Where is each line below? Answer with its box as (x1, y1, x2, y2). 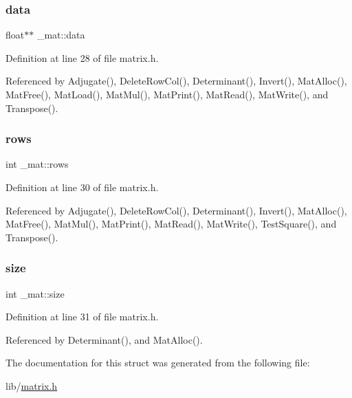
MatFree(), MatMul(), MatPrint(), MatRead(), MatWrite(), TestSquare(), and (5, 217, 337, 231)
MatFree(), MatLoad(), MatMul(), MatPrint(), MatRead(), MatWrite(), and (5, 87, 329, 101)
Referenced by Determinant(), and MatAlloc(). (5, 332, 203, 346)
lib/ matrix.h (5, 378, 58, 393)
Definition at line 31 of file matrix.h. (5, 309, 159, 324)
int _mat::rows (5, 157, 69, 171)
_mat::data (36, 27, 85, 42)
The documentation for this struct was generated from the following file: (5, 355, 310, 370)
